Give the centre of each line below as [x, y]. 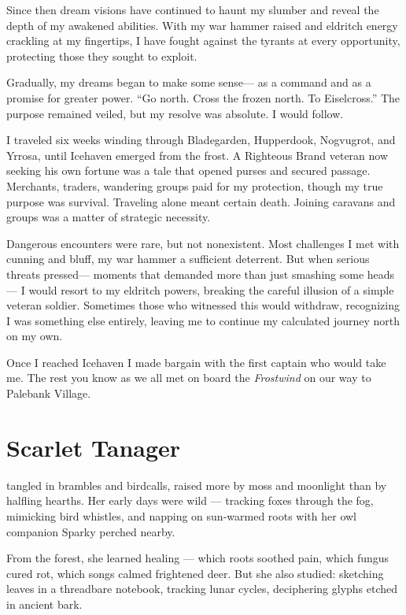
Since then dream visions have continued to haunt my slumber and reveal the [193, 9]
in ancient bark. [44, 604]
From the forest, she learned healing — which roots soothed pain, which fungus [198, 558]
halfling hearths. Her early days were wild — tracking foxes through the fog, [190, 500]
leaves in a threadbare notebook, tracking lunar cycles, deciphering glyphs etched [202, 589]
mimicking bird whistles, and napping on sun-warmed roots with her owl [181, 515]
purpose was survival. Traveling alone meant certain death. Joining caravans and [201, 201]
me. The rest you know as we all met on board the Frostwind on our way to [189, 378]
